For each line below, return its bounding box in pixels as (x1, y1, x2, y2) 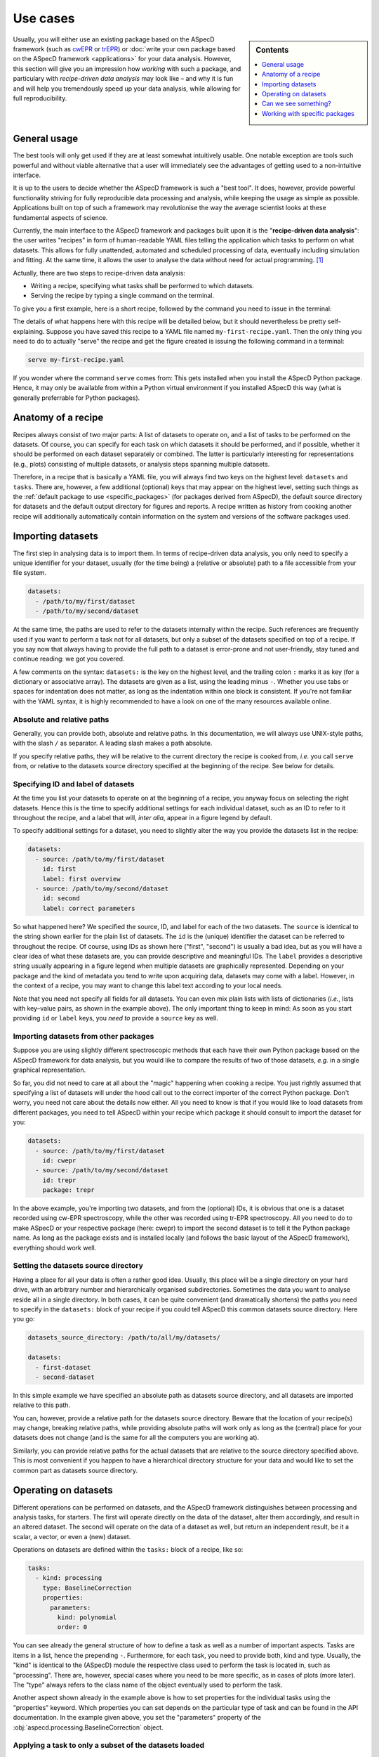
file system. (13, 569, 47, 577)
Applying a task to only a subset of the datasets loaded (13, 1740, 205, 1750)
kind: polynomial (57, 1614, 117, 1621)
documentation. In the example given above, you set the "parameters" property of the (13, 1713, 261, 1722)
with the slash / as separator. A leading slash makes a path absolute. (13, 739, 213, 748)
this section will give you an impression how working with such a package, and (13, 64, 241, 73)
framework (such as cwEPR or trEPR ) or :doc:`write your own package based (13, 44, 236, 53)
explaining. (13, 327, 45, 335)
